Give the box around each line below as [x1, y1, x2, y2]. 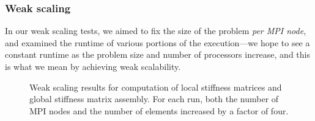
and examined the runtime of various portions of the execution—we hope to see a [5, 36, 310, 49]
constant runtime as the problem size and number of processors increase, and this [5, 48, 310, 61]
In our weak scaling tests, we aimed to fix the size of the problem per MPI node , [5, 24, 306, 37]
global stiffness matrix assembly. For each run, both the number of [29, 92, 279, 105]
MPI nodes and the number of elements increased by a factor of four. [29, 104, 289, 117]
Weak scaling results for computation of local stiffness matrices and [29, 80, 282, 93]
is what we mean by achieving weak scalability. [5, 60, 181, 72]
